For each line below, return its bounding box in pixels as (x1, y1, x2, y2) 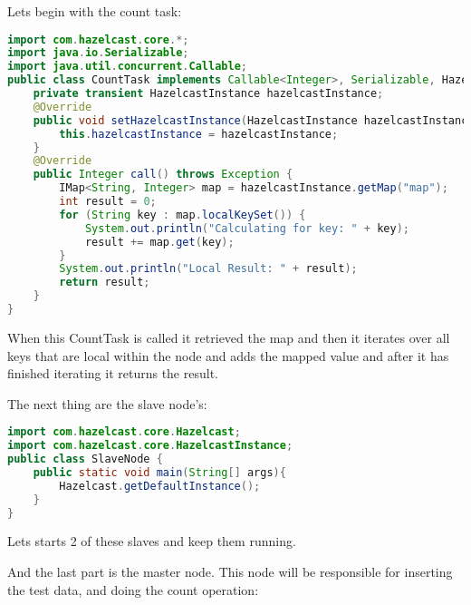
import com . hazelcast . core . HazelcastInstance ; (7, 439, 293, 453)
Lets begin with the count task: (7, 2, 182, 20)
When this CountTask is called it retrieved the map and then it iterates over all (7, 327, 450, 346)
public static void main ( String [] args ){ (33, 465, 286, 479)
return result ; (59, 276, 150, 289)
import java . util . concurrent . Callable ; (7, 60, 247, 73)
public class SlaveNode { (7, 453, 163, 466)
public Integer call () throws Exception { (33, 168, 293, 181)
